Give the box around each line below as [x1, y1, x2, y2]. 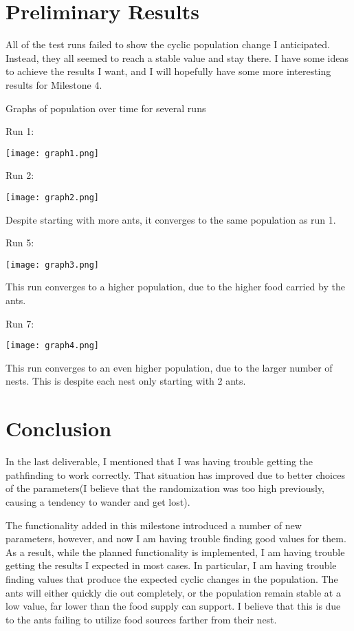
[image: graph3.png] [5, 259, 100, 270]
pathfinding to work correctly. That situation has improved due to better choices [5, 467, 345, 482]
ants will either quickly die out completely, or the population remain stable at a [5, 585, 341, 599]
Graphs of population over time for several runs [5, 100, 206, 115]
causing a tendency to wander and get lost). [5, 494, 190, 509]
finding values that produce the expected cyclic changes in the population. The [5, 571, 338, 586]
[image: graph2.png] [5, 192, 100, 202]
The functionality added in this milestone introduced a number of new [5, 517, 302, 532]
